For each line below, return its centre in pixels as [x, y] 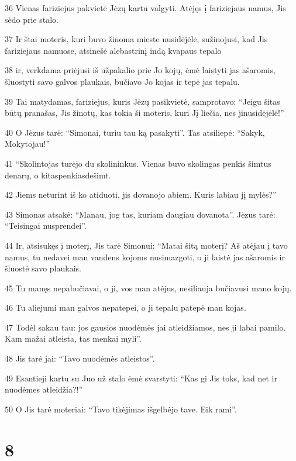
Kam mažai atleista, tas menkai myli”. [73, 338]
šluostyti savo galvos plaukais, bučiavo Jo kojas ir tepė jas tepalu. [122, 81]
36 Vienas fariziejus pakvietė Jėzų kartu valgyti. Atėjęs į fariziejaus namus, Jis [145, 8]
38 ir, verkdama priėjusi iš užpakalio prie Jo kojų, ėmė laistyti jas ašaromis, [140, 70]
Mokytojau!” [27, 144]
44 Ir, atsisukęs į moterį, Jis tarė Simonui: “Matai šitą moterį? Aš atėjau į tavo [146, 245]
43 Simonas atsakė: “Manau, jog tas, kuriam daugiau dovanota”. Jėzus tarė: [140, 214]
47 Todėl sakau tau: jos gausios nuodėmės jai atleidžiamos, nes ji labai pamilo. [145, 327]
